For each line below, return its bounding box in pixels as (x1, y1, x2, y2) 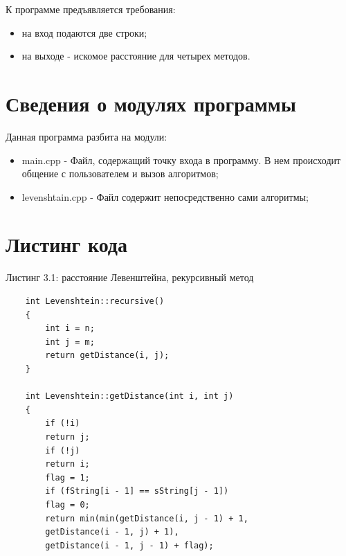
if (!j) (45, 445, 80, 456)
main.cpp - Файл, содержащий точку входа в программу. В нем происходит (21, 152, 341, 167)
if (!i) (45, 418, 80, 429)
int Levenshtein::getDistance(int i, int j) (25, 391, 234, 402)
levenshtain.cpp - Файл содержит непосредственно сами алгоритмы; (21, 189, 309, 204)
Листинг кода (6, 230, 128, 258)
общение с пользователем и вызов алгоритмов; (21, 166, 219, 181)
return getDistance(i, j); (45, 350, 170, 361)
